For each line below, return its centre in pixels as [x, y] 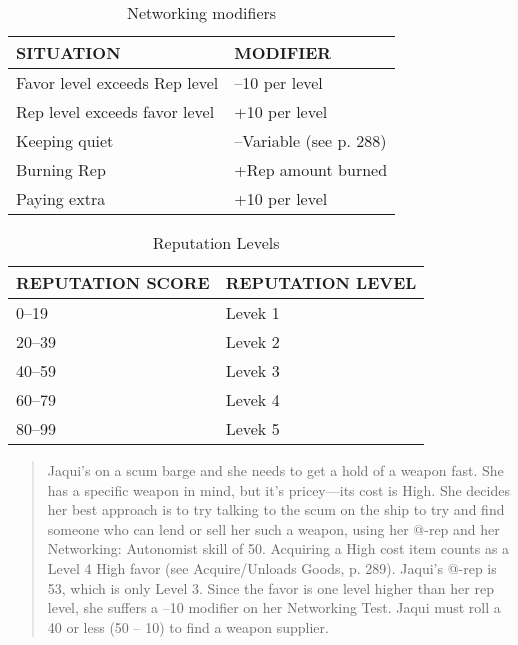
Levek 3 [252, 370]
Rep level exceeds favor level [115, 111]
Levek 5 [252, 428]
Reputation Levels [216, 242]
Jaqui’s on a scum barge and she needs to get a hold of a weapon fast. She [275, 470]
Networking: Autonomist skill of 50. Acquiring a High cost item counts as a [278, 548]
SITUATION [68, 52]
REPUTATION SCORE [113, 282]
